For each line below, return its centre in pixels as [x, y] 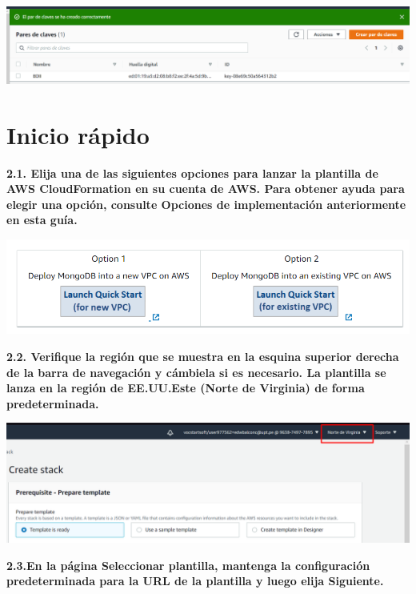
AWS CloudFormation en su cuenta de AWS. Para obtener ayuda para [206, 189]
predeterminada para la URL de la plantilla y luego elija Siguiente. [195, 581]
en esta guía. [42, 220]
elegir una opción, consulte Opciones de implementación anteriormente [206, 204]
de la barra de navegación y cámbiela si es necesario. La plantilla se [196, 372]
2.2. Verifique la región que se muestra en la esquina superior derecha [203, 356]
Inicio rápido [78, 134]
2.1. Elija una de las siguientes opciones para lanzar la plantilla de [192, 173]
